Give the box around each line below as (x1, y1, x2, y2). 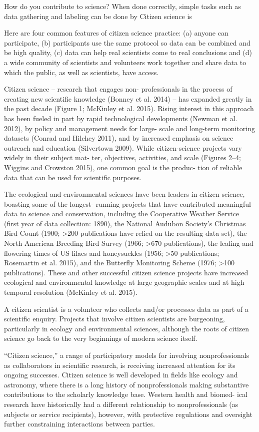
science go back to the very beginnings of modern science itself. (4, 333, 197, 343)
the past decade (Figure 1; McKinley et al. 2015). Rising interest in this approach (4, 103, 254, 114)
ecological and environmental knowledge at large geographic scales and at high (4, 277, 244, 287)
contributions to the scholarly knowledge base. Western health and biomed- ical (4, 389, 247, 399)
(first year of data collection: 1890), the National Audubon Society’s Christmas (4, 218, 246, 228)
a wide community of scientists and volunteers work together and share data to (4, 57, 246, 67)
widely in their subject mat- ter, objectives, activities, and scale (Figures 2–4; (4, 152, 241, 163)
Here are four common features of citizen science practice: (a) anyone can (4, 28, 228, 38)
